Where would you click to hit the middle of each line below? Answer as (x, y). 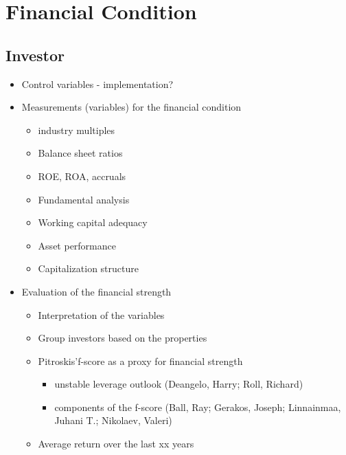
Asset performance (77, 245)
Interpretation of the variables (101, 314)
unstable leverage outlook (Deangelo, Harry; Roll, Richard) (179, 384)
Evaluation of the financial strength (96, 291)
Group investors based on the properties (123, 338)
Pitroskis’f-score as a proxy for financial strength (140, 360)
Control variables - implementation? (97, 84)
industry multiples (77, 130)
